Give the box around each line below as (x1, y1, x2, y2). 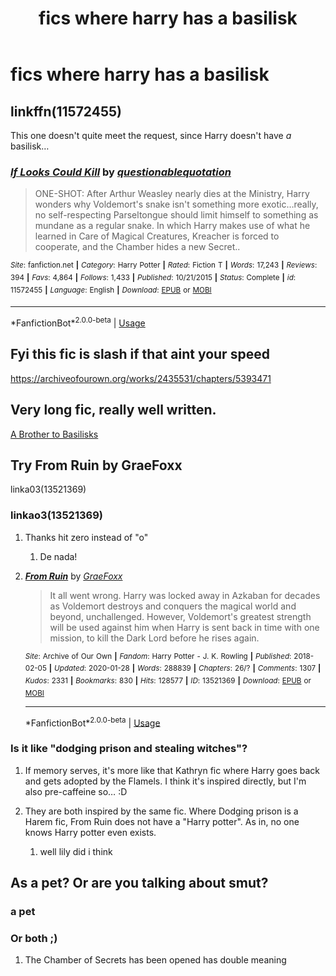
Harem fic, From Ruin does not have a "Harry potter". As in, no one (24, 815, 300, 827)
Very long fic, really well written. (10, 402, 217, 419)
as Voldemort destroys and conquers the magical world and (49, 600, 297, 612)
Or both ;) (10, 931, 58, 945)
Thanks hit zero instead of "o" (24, 531, 149, 543)
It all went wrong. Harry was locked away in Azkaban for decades (49, 589, 321, 601)
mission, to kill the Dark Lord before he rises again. (49, 632, 260, 644)
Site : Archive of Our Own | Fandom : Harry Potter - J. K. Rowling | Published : (24, 651, 292, 661)
